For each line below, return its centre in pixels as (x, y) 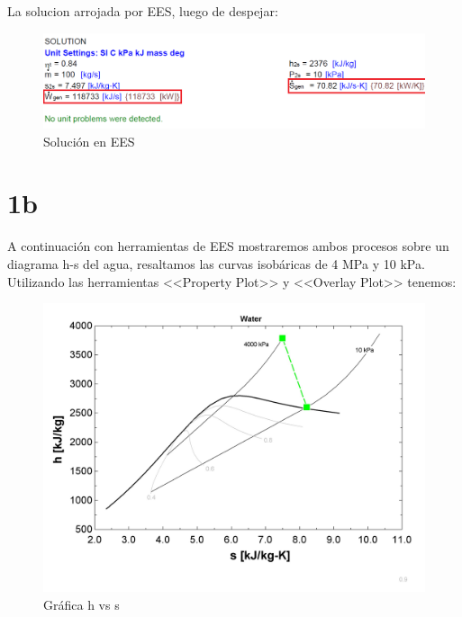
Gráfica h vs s (82, 604)
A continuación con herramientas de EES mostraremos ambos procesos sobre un (228, 246)
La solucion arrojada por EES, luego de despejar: (143, 11)
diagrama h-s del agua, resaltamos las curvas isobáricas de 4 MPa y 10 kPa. (216, 263)
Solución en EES (89, 141)
